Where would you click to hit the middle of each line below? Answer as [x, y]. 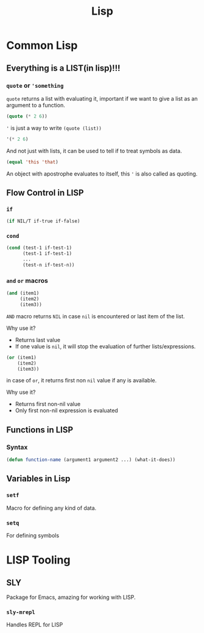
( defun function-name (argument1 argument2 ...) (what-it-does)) [91, 460]
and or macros [27, 281]
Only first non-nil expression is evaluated [67, 410]
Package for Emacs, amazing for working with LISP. [71, 597]
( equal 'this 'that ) [33, 162]
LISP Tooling [38, 560]
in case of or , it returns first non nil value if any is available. [82, 381]
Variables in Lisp [38, 479]
